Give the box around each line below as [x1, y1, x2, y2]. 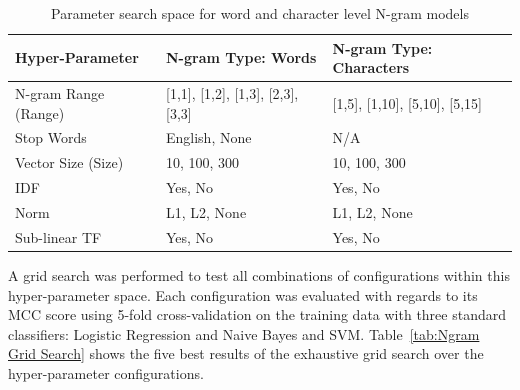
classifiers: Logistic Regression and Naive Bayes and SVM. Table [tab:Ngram [8, 323, 480, 344]
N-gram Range [15, 83, 105, 104]
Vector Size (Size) [15, 152, 124, 173]
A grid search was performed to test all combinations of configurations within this [8, 264, 510, 285]
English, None [166, 127, 252, 148]
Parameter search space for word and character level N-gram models [51, 3, 469, 23]
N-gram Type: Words [166, 47, 317, 68]
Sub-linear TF [15, 226, 102, 247]
